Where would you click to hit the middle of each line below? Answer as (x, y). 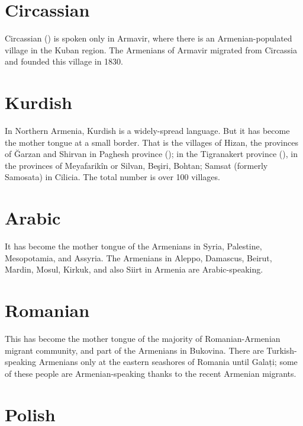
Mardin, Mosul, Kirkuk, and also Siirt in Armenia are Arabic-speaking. (134, 269)
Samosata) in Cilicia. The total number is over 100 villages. (112, 177)
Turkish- (282, 350)
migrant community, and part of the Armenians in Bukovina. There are (134, 350)
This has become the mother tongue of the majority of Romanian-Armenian (143, 339)
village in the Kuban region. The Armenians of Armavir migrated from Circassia (151, 49)
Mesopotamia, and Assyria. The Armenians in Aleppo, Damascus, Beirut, (138, 257)
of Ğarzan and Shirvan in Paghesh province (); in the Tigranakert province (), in (151, 154)
